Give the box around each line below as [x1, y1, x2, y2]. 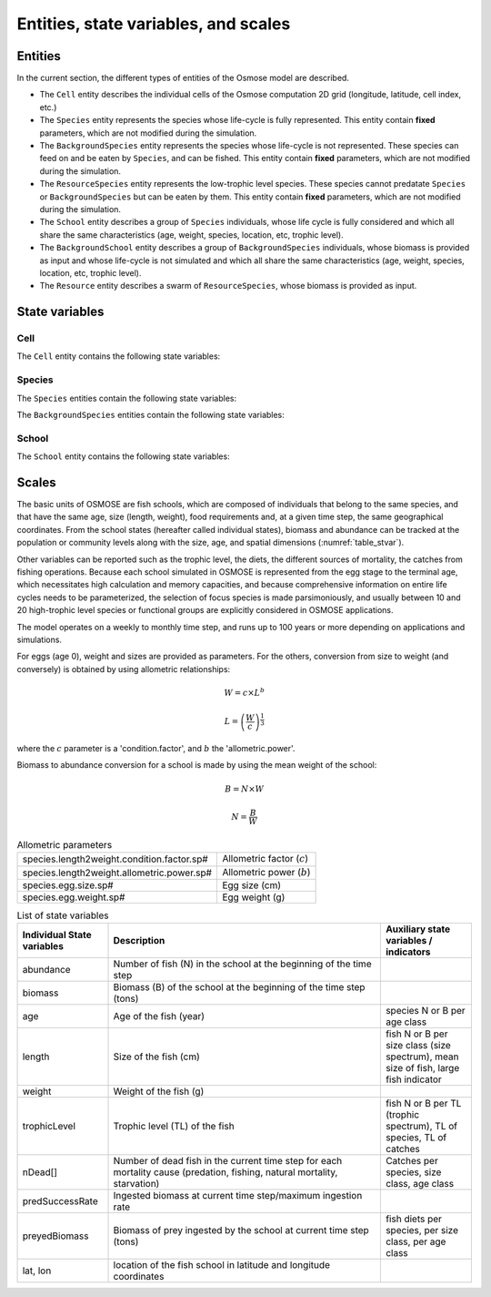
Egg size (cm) [222, 879, 282, 892]
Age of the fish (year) [113, 1010, 205, 1023]
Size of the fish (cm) [113, 1050, 200, 1063]
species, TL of [385, 1131, 447, 1144]
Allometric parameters [16, 838, 113, 851]
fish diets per [385, 1212, 443, 1225]
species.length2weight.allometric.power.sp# [22, 866, 213, 879]
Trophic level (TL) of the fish [113, 1120, 235, 1133]
